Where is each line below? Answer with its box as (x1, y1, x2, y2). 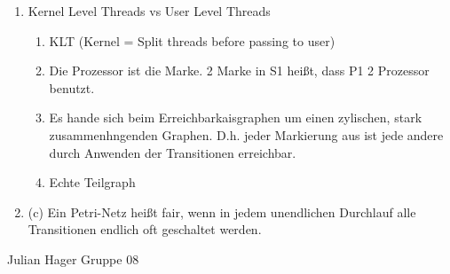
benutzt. (49, 78, 95, 97)
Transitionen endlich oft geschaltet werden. (28, 220, 262, 239)
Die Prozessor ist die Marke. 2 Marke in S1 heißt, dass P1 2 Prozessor (49, 61, 430, 80)
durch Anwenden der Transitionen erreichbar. (49, 143, 296, 161)
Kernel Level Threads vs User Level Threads (28, 2, 271, 20)
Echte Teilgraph (49, 173, 136, 192)
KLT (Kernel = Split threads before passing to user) (49, 31, 336, 50)
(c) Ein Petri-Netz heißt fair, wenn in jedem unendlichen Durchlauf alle (28, 202, 416, 221)
